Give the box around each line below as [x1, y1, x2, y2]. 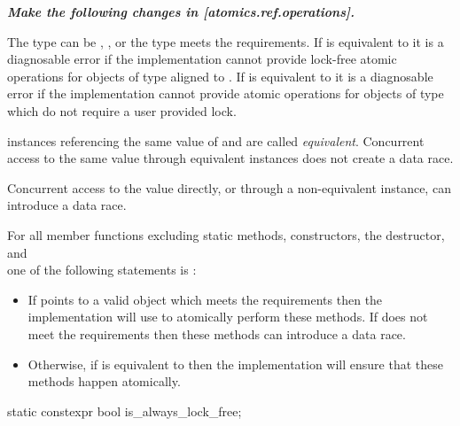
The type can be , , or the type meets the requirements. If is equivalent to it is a [7, 32, 444, 50]
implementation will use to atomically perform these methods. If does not [27, 307, 428, 326]
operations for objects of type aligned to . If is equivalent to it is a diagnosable [7, 66, 433, 85]
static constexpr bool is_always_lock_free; [7, 401, 242, 420]
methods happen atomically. [27, 372, 181, 391]
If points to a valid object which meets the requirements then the [27, 290, 383, 308]
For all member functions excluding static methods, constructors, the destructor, [7, 225, 445, 244]
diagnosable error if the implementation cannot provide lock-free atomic [7, 50, 397, 68]
